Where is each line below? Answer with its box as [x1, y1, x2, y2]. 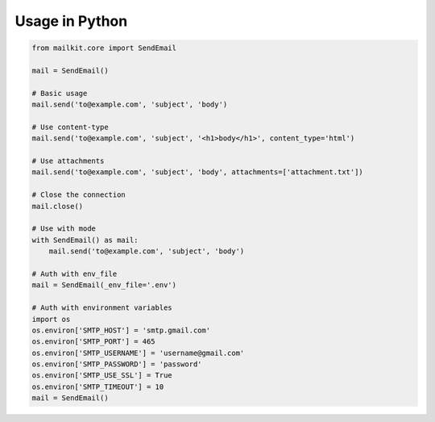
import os [31, 315, 71, 324]
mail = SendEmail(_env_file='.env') [31, 281, 177, 290]
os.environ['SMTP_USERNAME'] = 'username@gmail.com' [31, 348, 245, 357]
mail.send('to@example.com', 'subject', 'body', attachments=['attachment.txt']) [31, 168, 364, 177]
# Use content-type [31, 122, 109, 132]
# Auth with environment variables [31, 303, 172, 312]
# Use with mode [31, 224, 97, 233]
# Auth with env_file [31, 269, 118, 278]
